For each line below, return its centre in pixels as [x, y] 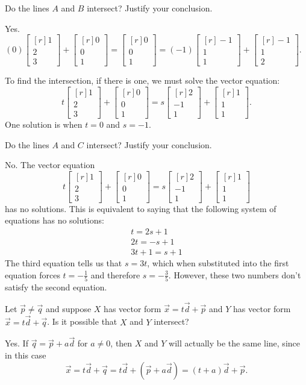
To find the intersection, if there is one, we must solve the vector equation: [142, 80]
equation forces [33, 274]
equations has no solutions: [55, 220]
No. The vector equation [50, 165]
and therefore [115, 274]
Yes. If [17, 343]
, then [121, 343]
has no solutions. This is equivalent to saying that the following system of [141, 208]
